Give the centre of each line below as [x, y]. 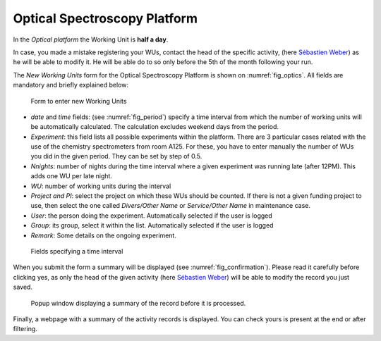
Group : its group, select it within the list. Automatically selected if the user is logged [152, 225]
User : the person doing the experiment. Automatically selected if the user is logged [152, 216]
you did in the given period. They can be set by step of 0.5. [116, 156]
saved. [23, 287]
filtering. [25, 329]
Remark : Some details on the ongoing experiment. [103, 235]
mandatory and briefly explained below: [71, 85]
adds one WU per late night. [72, 176]
